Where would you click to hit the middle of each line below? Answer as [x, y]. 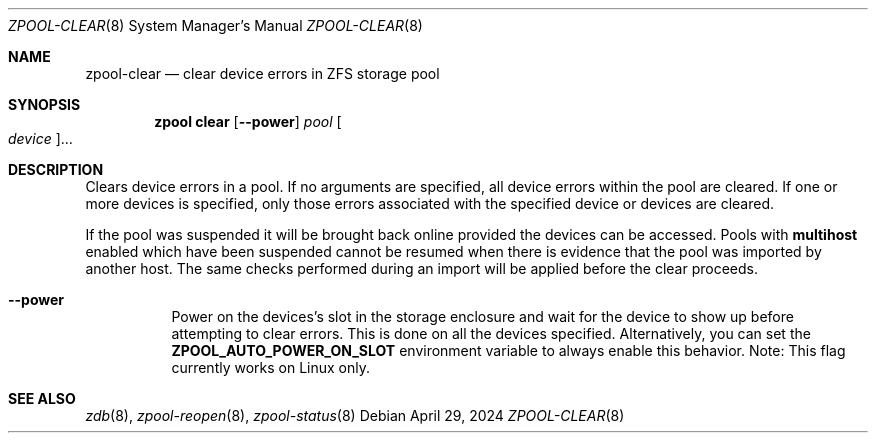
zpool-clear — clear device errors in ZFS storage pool [262, 73]
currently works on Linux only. [271, 367]
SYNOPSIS [44, 104]
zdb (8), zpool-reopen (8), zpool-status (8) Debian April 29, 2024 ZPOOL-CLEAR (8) [355, 415]
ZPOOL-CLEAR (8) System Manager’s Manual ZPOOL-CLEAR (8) [215, 25]
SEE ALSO [42, 398]
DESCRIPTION [56, 169]
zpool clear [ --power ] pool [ [248, 121]
